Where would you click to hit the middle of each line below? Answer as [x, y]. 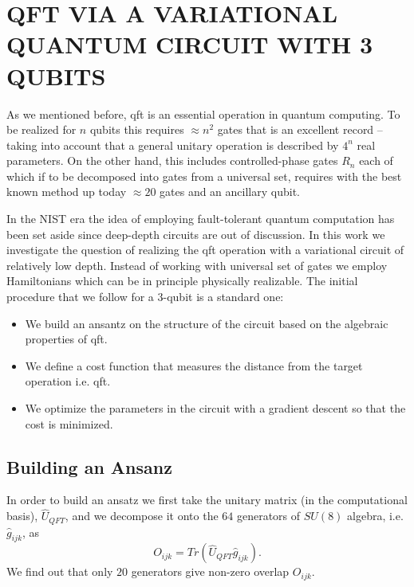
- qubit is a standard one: [223, 297]
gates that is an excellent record [296, 129]
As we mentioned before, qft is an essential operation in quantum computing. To [203, 113]
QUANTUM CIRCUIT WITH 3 [190, 44]
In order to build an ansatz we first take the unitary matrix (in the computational [207, 500]
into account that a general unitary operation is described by [190, 145]
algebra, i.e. [375, 516]
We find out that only [60, 571]
